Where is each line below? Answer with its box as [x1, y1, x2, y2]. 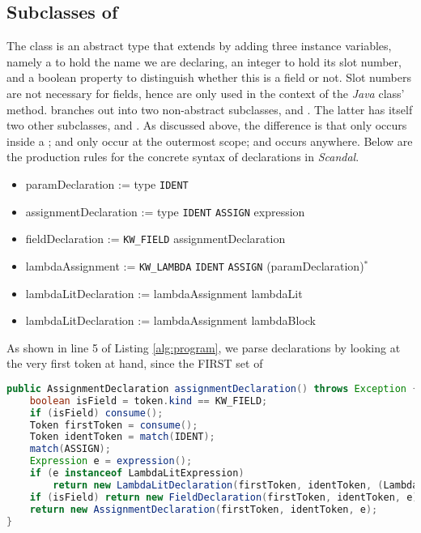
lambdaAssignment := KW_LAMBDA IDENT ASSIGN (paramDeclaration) [25, 257, 364, 274]
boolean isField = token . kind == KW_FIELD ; [29, 394, 268, 407]
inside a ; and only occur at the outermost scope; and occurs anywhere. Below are [6, 132, 413, 149]
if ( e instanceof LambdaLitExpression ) [29, 467, 245, 480]
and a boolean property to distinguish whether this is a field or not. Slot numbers [6, 69, 411, 86]
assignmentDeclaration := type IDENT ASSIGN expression [25, 203, 305, 220]
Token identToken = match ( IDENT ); [29, 431, 215, 443]
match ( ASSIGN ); [29, 443, 111, 455]
